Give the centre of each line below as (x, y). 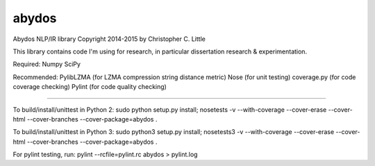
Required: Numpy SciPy (47, 64)
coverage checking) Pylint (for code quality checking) (90, 87)
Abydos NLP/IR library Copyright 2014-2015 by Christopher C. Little (109, 39)
